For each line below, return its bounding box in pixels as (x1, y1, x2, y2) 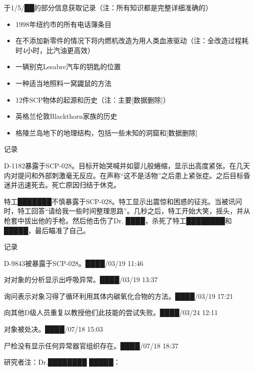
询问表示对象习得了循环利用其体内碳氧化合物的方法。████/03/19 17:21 (4, 291, 233, 301)
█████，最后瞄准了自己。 (4, 225, 90, 235)
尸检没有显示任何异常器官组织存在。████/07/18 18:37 (4, 340, 179, 350)
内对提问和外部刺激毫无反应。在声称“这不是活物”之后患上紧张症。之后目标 (4, 170, 244, 180)
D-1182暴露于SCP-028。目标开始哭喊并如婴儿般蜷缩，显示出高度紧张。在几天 (4, 160, 250, 170)
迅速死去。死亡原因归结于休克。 (17, 180, 120, 190)
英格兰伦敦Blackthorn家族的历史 (15, 111, 117, 121)
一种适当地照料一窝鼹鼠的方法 (15, 78, 112, 88)
